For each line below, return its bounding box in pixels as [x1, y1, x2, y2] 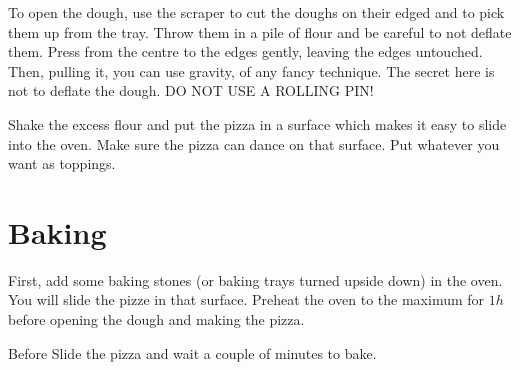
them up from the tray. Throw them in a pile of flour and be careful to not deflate [8, 21, 512, 42]
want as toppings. [8, 153, 116, 174]
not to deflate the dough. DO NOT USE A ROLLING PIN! [8, 80, 374, 101]
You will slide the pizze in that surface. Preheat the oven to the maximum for [8, 289, 485, 310]
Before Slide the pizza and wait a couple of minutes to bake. [8, 342, 377, 363]
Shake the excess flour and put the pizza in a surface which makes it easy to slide [8, 113, 507, 134]
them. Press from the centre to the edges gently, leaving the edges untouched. [8, 41, 483, 62]
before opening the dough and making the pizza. [8, 309, 305, 330]
